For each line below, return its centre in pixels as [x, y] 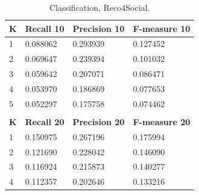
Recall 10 [45, 28]
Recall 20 [45, 121]
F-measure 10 [162, 28]
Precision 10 [99, 28]
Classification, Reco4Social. [99, 7]
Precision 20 [99, 121]
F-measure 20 [162, 121]
